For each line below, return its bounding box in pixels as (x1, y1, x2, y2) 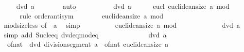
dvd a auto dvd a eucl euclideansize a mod (16, 1, 230, 11)
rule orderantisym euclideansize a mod (19, 10, 164, 20)
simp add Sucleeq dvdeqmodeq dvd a (3, 29, 167, 39)
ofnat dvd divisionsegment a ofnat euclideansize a (7, 39, 169, 49)
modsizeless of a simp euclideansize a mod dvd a (3, 20, 240, 30)
